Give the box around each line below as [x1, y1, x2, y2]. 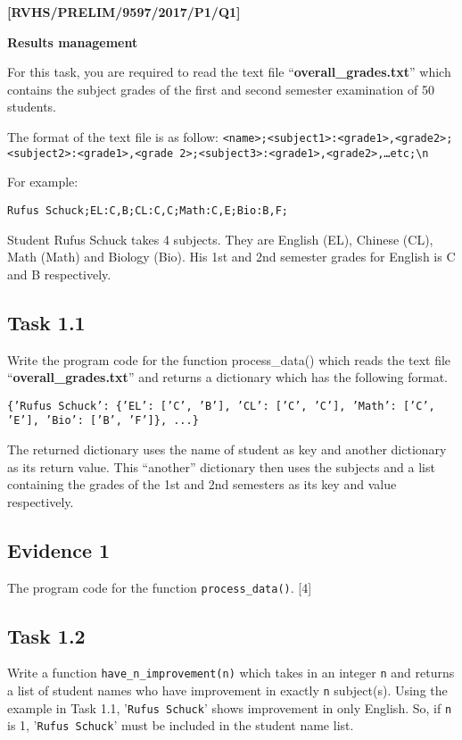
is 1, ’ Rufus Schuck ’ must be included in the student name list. [7, 716, 354, 735]
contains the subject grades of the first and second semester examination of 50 [7, 79, 434, 98]
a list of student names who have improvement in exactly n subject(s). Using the [7, 681, 448, 700]
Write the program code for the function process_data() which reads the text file [7, 350, 451, 369]
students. [7, 97, 56, 116]
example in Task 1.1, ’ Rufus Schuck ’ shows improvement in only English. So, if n [7, 698, 452, 717]
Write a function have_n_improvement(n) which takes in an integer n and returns [7, 663, 455, 682]
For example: [7, 172, 78, 191]
